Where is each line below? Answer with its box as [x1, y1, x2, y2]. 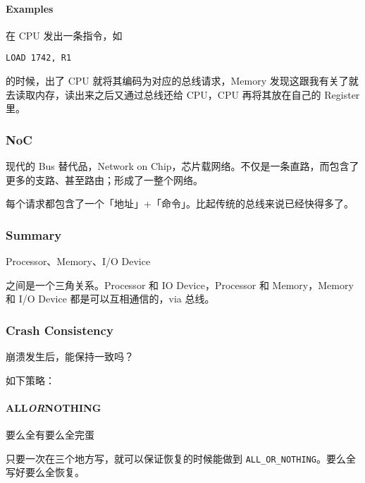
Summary [6, 226, 62, 243]
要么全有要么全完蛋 [6, 427, 94, 442]
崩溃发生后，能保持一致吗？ [6, 349, 134, 364]
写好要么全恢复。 [6, 465, 85, 479]
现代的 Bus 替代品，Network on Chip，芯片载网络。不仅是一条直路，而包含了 [6, 159, 359, 173]
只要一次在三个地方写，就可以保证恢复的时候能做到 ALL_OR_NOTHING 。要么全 [6, 451, 356, 465]
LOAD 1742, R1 [6, 53, 72, 63]
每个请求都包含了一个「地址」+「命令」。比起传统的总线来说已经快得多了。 [6, 196, 354, 211]
